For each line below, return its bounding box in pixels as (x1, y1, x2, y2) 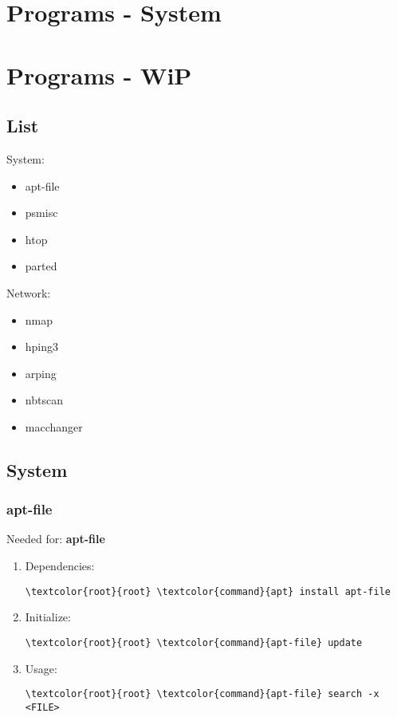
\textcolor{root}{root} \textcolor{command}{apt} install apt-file (25, 585, 391, 597)
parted (25, 258, 57, 274)
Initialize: (25, 609, 71, 625)
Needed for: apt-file (6, 530, 105, 547)
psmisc (25, 204, 58, 221)
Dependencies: (25, 557, 95, 574)
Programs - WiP (6, 58, 192, 91)
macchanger (25, 418, 83, 435)
